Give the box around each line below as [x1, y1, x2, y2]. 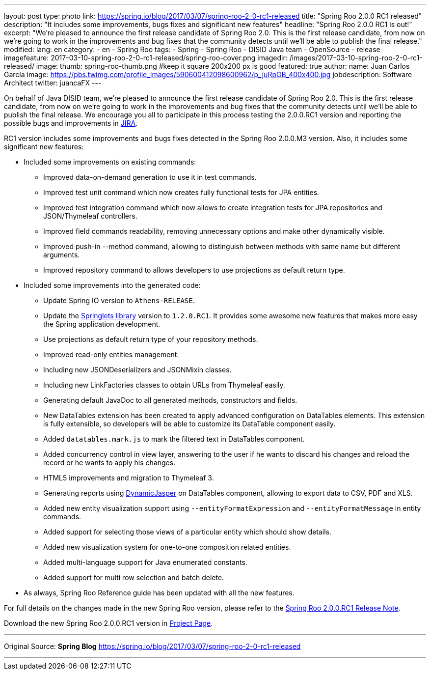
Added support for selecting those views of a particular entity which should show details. [43, 528, 332, 536]
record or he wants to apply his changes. [43, 458, 176, 467]
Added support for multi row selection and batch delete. [43, 573, 224, 582]
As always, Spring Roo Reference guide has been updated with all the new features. [24, 589, 295, 597]
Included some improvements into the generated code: [24, 281, 201, 289]
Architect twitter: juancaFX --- [4, 79, 102, 87]
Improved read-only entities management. [43, 350, 179, 359]
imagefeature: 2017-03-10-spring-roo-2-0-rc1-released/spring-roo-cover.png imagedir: [4, 54, 288, 62]
